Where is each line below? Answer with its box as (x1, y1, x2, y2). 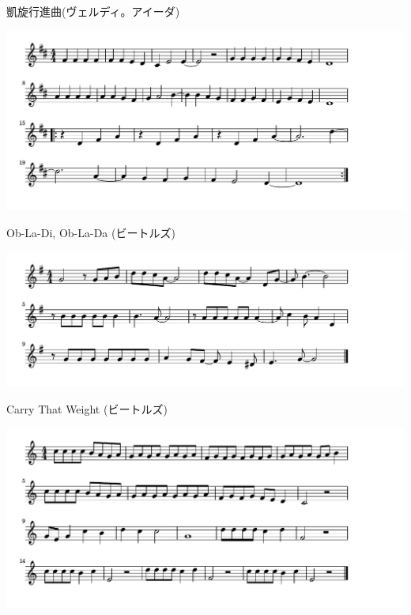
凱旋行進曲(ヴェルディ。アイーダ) (6, 3, 180, 19)
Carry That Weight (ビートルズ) (6, 401, 168, 417)
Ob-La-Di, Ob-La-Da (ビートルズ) (6, 224, 175, 241)
